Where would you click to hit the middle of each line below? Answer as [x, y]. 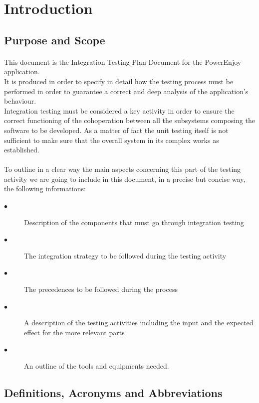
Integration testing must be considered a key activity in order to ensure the [119, 110]
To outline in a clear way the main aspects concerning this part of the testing [123, 169]
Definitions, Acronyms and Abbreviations [113, 392]
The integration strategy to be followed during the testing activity [125, 255]
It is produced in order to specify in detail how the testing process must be [119, 81]
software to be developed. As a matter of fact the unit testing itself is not [116, 130]
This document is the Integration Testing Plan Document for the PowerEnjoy [123, 62]
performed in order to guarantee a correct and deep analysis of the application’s [126, 91]
